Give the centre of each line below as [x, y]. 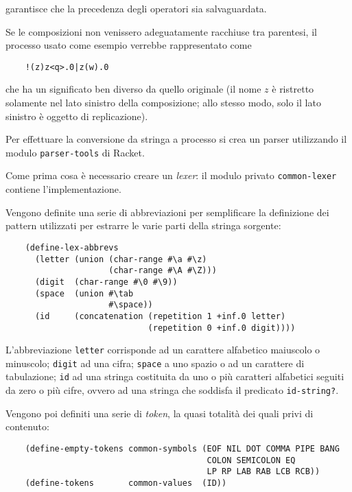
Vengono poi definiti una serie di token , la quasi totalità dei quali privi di [160, 413]
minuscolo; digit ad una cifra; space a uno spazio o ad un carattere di [155, 363]
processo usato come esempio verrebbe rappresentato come [129, 45]
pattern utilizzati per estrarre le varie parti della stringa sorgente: [143, 225]
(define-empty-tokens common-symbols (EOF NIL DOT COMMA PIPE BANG [182, 448]
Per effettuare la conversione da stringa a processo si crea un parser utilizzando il [176, 139]
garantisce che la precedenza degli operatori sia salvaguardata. [136, 8]
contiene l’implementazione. [63, 189]
